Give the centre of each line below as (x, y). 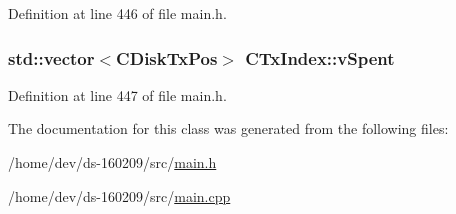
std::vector (51, 57)
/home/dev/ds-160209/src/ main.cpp (119, 195)
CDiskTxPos (167, 57)
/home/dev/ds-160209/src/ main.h (112, 162)
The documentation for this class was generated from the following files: (228, 128)
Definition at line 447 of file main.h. (117, 94)
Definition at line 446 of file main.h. (117, 13)
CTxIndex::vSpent (320, 57)
